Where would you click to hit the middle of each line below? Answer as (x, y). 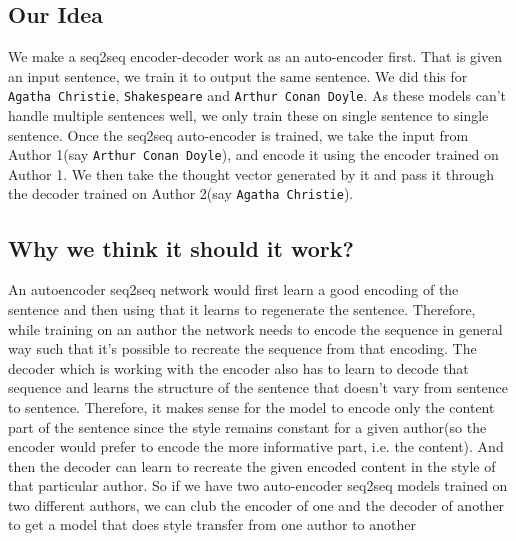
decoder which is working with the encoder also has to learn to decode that (238, 367)
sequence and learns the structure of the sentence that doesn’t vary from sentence (258, 387)
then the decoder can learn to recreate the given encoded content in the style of (252, 465)
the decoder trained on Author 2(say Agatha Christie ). (181, 193)
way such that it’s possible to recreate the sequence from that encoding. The (242, 348)
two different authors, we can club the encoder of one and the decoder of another (256, 504)
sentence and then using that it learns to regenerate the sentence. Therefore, (242, 308)
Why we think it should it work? (181, 247)
